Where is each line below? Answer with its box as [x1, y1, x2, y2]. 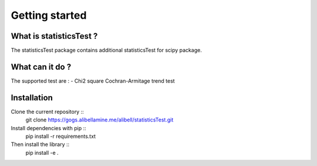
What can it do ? [11, 62, 72, 72]
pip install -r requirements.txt [25, 133, 96, 140]
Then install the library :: [11, 141, 70, 148]
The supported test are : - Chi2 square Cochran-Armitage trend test [11, 77, 176, 84]
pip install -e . [25, 149, 59, 156]
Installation [11, 93, 53, 103]
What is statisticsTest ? [11, 31, 98, 41]
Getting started [11, 9, 87, 22]
